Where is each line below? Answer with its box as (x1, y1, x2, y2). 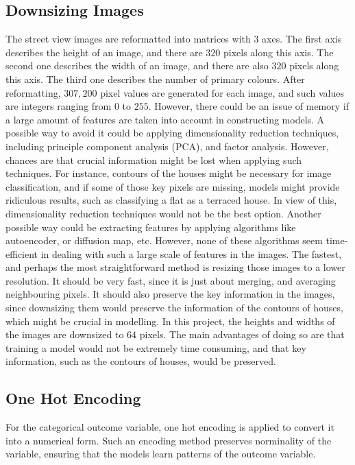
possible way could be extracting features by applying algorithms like (5, 219, 296, 234)
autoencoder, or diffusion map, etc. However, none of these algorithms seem (5, 233, 323, 248)
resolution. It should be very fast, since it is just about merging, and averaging (5, 273, 336, 287)
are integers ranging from (5, 99, 112, 113)
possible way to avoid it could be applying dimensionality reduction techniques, (5, 126, 339, 140)
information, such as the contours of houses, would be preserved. (5, 354, 276, 368)
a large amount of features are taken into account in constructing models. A (5, 112, 325, 126)
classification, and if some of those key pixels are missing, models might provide (5, 179, 340, 193)
